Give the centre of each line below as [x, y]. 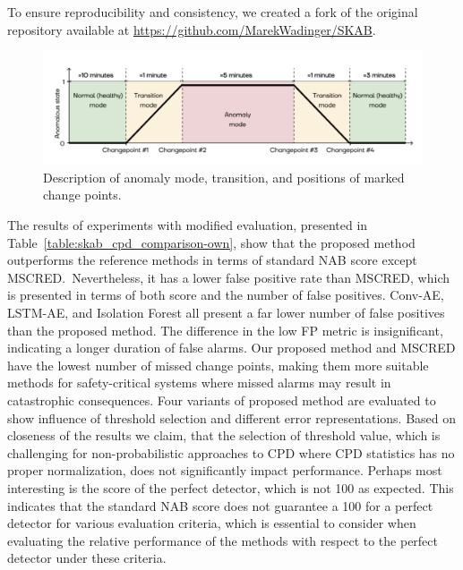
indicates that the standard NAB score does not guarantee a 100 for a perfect [220, 505]
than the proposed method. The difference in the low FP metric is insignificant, [225, 330]
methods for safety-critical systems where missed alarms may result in [199, 383]
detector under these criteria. [87, 558]
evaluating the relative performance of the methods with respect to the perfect [223, 540]
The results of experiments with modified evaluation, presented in [188, 225]
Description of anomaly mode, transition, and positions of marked [224, 177]
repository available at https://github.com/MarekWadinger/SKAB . [192, 29]
